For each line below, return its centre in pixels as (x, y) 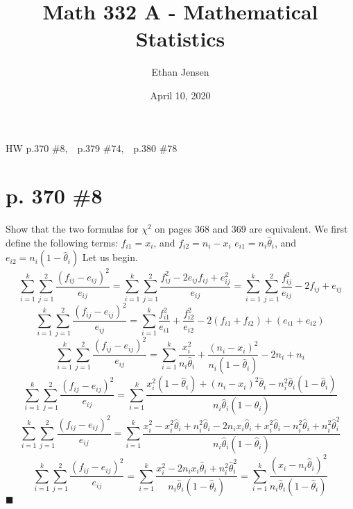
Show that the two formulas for (72, 229)
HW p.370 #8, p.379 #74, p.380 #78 (92, 148)
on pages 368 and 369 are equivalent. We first (251, 229)
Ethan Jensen (180, 72)
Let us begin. (110, 257)
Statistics (180, 39)
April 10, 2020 (180, 95)
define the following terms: (62, 242)
